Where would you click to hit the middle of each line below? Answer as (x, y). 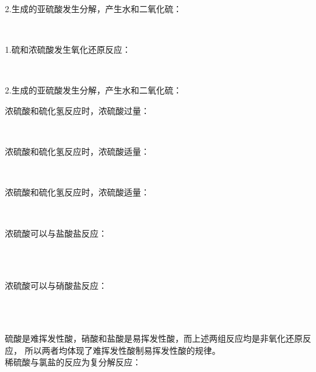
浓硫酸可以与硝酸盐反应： (56, 286)
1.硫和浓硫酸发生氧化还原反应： (68, 49)
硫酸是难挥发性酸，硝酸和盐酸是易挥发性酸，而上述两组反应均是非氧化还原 (154, 338)
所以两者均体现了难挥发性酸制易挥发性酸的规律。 (122, 350)
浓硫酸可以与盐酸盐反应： (56, 233)
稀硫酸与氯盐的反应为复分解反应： (73, 362)
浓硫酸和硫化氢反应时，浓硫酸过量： (77, 110)
